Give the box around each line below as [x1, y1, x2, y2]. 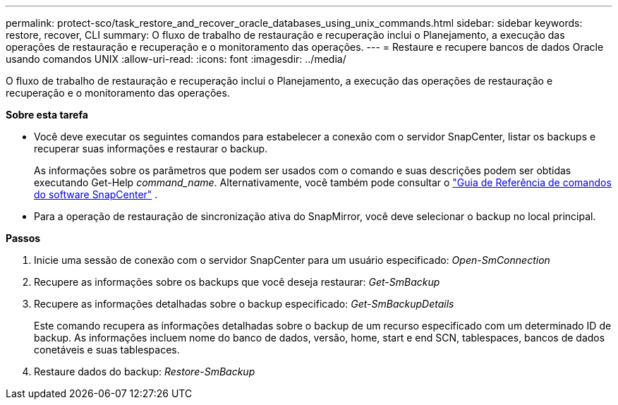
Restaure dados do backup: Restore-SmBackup [34, 365, 255, 377]
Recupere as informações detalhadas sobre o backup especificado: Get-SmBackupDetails [34, 298, 454, 310]
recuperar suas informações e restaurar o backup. [34, 143, 268, 155]
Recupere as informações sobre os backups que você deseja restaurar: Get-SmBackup [34, 276, 440, 288]
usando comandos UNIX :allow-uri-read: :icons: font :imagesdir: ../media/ [6, 53, 346, 65]
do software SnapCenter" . [34, 188, 158, 200]
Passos [6, 232, 41, 244]
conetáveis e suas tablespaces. [34, 344, 180, 356]
